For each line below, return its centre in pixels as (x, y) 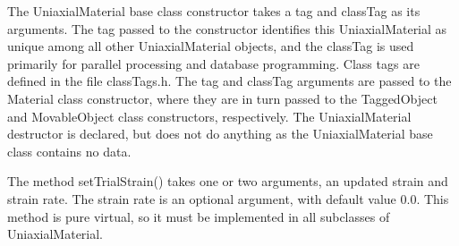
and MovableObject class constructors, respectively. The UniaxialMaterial (209, 116)
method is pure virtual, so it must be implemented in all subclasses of (199, 216)
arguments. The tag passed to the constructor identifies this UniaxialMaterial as (227, 28)
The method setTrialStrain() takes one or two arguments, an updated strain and (228, 181)
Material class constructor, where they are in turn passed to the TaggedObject (222, 98)
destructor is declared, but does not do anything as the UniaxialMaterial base (220, 134)
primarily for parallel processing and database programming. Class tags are (213, 63)
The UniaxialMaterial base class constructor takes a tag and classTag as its (214, 11)
